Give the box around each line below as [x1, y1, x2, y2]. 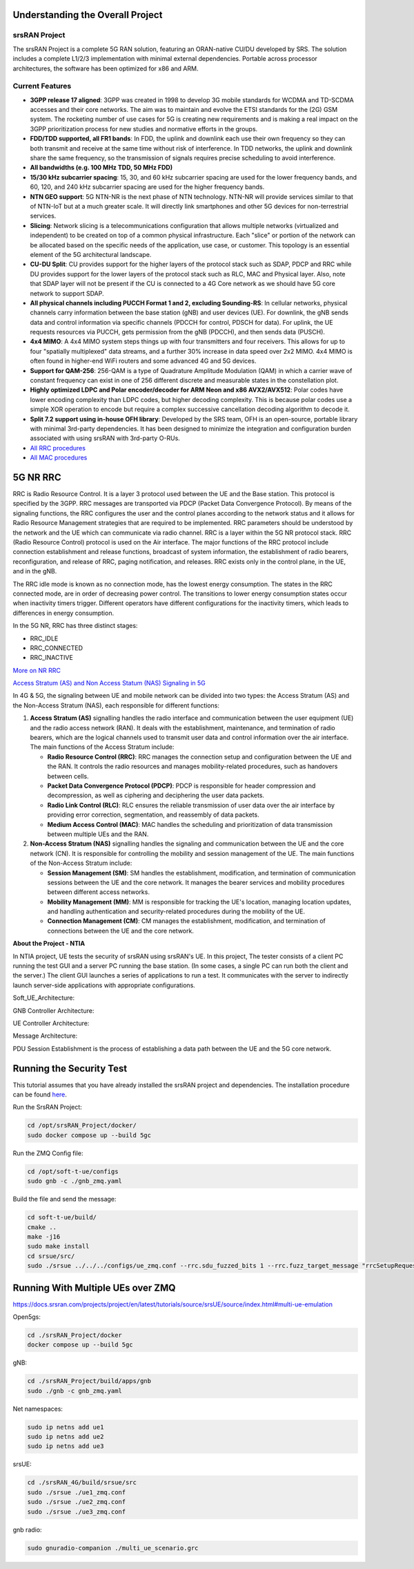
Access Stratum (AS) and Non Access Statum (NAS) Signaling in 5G [12, 679, 206, 687]
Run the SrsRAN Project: [12, 1103, 82, 1112]
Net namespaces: [12, 1405, 63, 1413]
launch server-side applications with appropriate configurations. [12, 981, 196, 989]
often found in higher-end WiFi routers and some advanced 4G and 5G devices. [30, 356, 257, 365]
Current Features [12, 82, 72, 91]
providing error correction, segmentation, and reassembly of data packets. [47, 810, 259, 819]
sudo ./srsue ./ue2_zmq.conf [27, 1498, 126, 1506]
